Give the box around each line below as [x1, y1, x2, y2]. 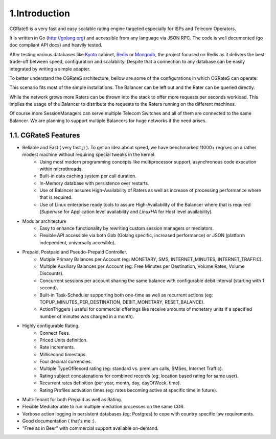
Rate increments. [39, 344, 75, 350]
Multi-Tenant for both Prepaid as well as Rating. [22, 397, 122, 403]
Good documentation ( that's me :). [22, 418, 97, 424]
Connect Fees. [39, 330, 71, 336]
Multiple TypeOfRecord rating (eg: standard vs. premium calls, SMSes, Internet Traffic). [39, 365, 223, 372]
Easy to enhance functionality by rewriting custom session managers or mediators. [39, 225, 214, 232]
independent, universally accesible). [39, 239, 116, 245]
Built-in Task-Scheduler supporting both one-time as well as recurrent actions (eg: [39, 292, 213, 298]
